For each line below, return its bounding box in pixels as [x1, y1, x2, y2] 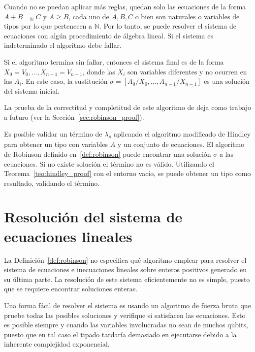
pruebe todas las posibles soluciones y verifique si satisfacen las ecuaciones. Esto [4, 310, 246, 320]
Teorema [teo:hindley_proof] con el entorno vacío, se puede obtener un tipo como [4, 168, 251, 178]
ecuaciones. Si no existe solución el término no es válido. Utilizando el [4, 158, 214, 169]
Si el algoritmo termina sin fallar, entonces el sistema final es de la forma [4, 56, 224, 67]
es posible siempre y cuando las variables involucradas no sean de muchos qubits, [4, 319, 248, 330]
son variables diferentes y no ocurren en [127, 66, 247, 76]
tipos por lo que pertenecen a [4, 21, 93, 31]
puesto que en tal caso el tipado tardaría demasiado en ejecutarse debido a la [4, 329, 237, 339]
